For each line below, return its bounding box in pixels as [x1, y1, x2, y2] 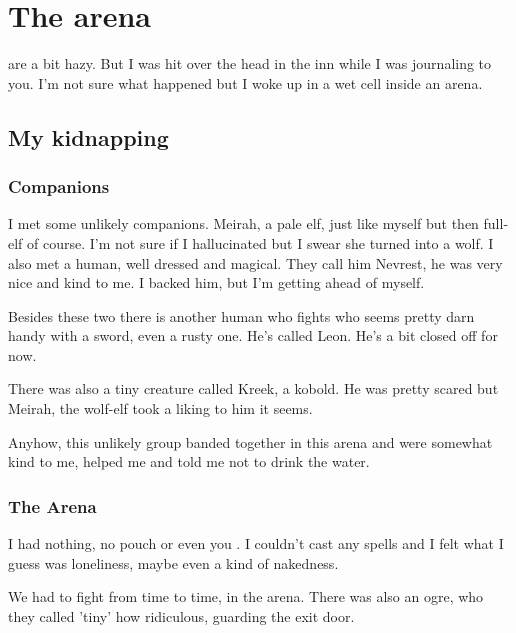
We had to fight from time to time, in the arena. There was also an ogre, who [8, 586, 484, 607]
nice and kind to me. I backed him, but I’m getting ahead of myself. [8, 272, 425, 293]
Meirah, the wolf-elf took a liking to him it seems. [8, 398, 313, 419]
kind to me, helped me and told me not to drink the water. [8, 451, 370, 472]
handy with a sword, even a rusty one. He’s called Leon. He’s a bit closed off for [8, 325, 498, 346]
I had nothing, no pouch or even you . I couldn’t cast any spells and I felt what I [8, 533, 504, 554]
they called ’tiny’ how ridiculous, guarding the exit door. [8, 605, 355, 626]
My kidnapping [8, 121, 169, 152]
